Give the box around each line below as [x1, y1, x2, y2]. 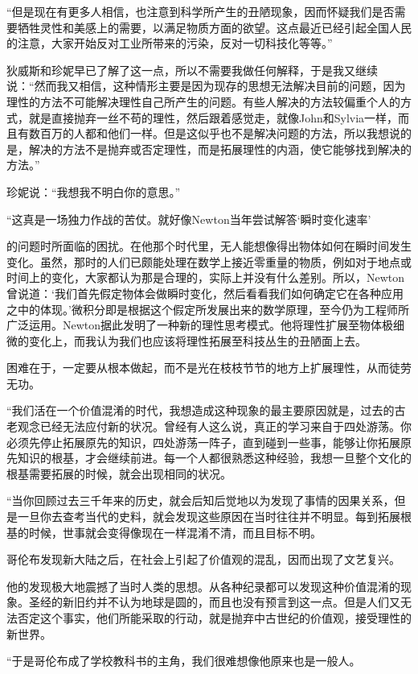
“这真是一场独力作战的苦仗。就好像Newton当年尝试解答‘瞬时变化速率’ [6, 210, 371, 227]
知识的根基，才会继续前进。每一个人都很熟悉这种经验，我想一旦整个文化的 [17, 449, 412, 466]
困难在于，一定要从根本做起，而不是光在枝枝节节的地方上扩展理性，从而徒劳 [6, 359, 412, 376]
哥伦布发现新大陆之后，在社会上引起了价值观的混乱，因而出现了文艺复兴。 [6, 551, 400, 568]
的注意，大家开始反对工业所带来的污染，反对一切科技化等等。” [6, 35, 333, 52]
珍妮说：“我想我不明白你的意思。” [6, 183, 181, 200]
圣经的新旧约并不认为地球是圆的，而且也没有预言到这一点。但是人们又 [28, 593, 400, 610]
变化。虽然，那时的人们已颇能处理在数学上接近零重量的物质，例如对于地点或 [6, 253, 412, 270]
